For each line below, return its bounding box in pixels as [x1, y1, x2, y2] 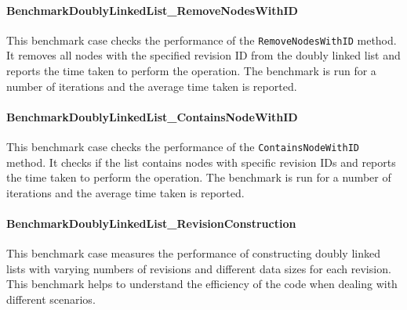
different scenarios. [6, 291, 96, 308]
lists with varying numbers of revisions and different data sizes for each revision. [6, 260, 391, 276]
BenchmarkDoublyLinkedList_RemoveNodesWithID [6, 2, 298, 18]
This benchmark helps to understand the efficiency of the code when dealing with [6, 276, 398, 292]
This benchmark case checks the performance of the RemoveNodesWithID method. [6, 31, 397, 48]
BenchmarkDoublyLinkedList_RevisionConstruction [6, 215, 296, 232]
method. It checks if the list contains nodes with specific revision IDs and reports [6, 153, 396, 170]
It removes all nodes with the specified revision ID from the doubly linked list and [6, 47, 401, 63]
